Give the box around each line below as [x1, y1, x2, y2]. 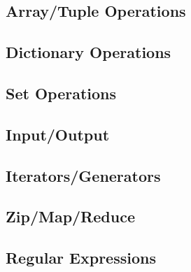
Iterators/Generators [6, 164, 161, 186]
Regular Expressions [6, 247, 156, 269]
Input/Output [6, 123, 110, 145]
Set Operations [6, 82, 117, 103]
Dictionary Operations [6, 41, 171, 63]
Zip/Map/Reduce [6, 206, 135, 227]
